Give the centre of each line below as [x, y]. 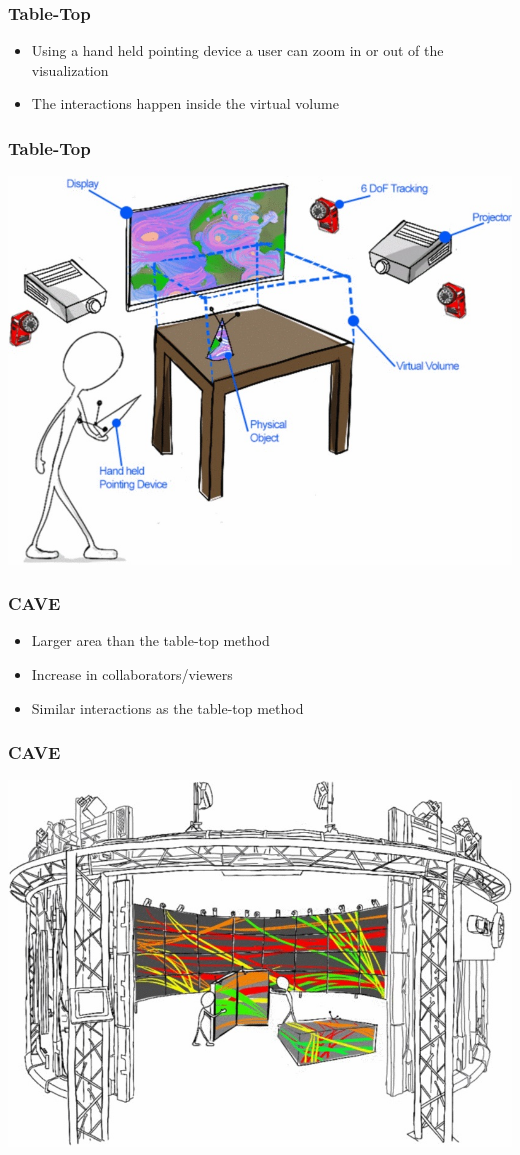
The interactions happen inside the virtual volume [185, 103]
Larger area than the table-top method [150, 640]
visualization [70, 69]
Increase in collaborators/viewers [132, 674]
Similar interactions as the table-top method [167, 707]
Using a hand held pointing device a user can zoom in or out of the [237, 50]
